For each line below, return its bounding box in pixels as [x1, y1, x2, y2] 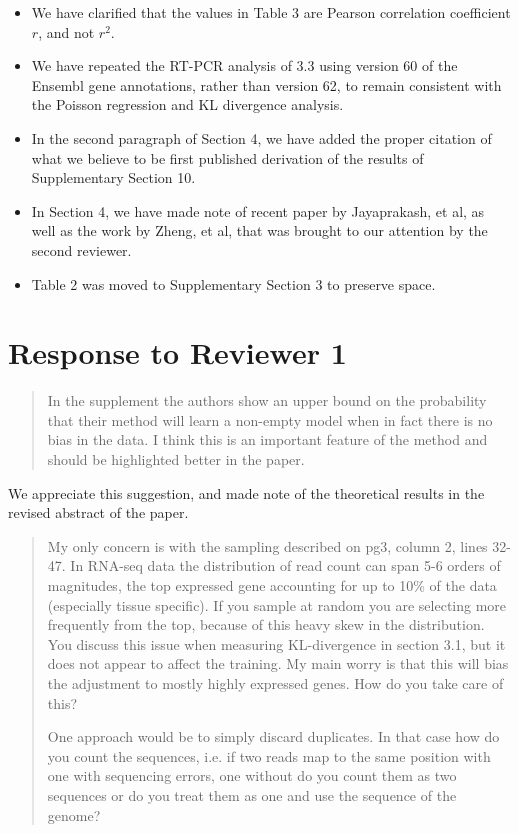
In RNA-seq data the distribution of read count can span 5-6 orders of [70, 555, 501, 576]
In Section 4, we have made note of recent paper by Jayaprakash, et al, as [31, 200, 485, 221]
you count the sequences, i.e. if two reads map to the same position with [47, 745, 491, 766]
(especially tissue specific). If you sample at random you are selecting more [47, 594, 507, 615]
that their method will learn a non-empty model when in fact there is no [47, 409, 493, 430]
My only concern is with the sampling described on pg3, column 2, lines [47, 535, 488, 556]
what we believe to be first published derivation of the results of [31, 147, 424, 168]
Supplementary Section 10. [31, 167, 196, 188]
